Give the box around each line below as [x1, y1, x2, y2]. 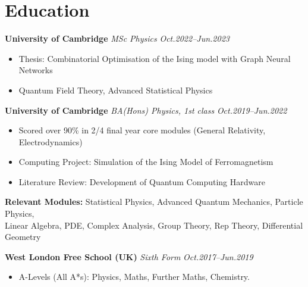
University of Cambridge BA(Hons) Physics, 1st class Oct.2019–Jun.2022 [5, 104, 287, 116]
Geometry [5, 230, 41, 243]
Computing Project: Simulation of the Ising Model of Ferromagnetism [18, 155, 274, 168]
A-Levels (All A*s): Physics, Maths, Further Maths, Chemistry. [18, 270, 250, 283]
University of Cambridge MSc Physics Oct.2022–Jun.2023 [5, 32, 230, 45]
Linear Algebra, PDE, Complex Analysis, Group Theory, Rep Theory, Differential [5, 219, 303, 231]
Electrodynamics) [18, 135, 83, 148]
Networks [18, 64, 53, 76]
